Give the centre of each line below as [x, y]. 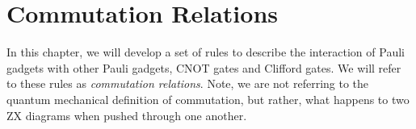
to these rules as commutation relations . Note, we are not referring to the [188, 83]
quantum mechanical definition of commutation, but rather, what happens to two [208, 99]
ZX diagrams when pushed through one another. [127, 115]
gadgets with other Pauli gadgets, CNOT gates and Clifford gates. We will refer [204, 67]
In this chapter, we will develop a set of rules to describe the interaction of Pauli [206, 52]
